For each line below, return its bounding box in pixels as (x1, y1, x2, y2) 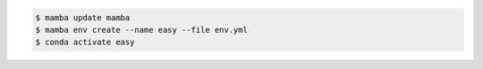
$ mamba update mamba (35, 12, 131, 22)
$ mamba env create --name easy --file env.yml (35, 25, 248, 34)
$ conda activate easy (35, 37, 135, 48)
